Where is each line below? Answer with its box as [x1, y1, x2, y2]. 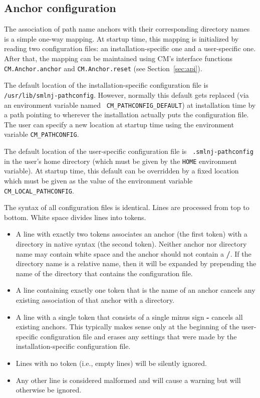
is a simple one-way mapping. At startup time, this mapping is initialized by [4, 33, 239, 44]
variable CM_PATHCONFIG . [4, 129, 79, 139]
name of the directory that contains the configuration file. [16, 268, 193, 278]
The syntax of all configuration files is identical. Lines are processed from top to [4, 202, 249, 213]
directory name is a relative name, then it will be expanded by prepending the [16, 258, 256, 269]
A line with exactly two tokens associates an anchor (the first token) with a [16, 229, 247, 239]
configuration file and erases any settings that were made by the [40, 331, 237, 341]
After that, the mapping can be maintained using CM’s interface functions [4, 53, 233, 63]
